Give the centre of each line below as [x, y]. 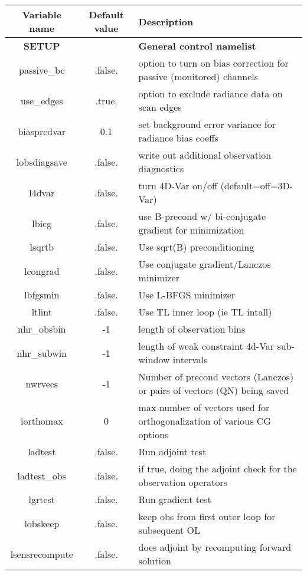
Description [166, 21]
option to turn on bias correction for [213, 63]
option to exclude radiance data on [210, 93]
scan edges [160, 107]
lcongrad [42, 271]
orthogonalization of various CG [205, 421]
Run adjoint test [172, 451]
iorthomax [42, 421]
